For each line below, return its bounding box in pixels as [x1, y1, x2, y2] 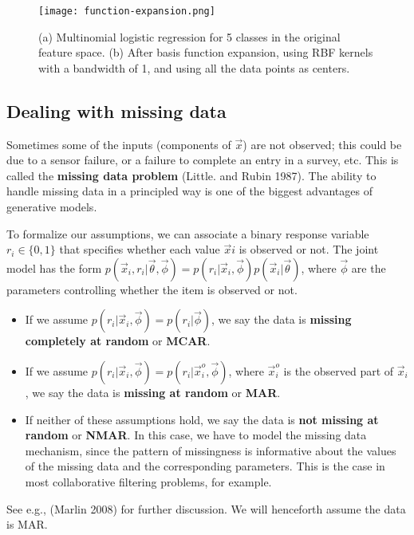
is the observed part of [283, 362, 394, 379]
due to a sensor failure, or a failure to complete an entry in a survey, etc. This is [6, 151, 399, 168]
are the [351, 259, 386, 276]
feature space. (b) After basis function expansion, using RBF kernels [38, 44, 373, 61]
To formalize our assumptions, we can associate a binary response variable [6, 225, 369, 242]
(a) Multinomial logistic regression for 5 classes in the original [38, 28, 341, 45]
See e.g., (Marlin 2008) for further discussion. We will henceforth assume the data [6, 500, 406, 517]
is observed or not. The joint [239, 241, 379, 258]
